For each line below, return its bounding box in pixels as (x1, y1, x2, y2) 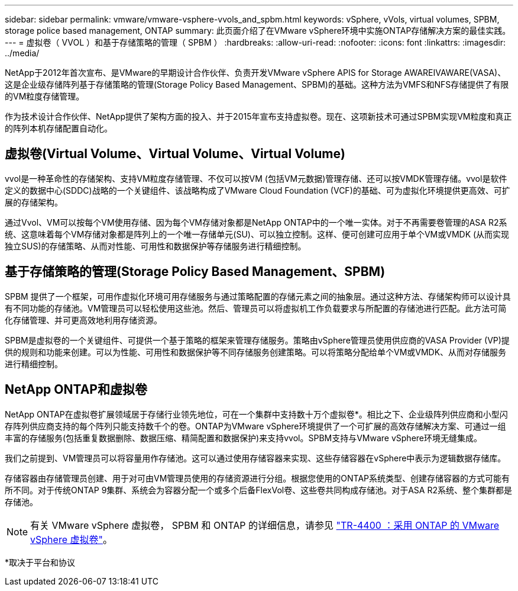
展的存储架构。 (5, 197, 63, 207)
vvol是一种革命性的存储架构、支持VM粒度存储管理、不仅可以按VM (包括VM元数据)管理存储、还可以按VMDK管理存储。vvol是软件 (5, 173, 507, 184)
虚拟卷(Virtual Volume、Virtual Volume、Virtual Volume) (5, 146, 345, 162)
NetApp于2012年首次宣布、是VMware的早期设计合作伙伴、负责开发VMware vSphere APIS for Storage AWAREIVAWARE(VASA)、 (5, 68, 506, 78)
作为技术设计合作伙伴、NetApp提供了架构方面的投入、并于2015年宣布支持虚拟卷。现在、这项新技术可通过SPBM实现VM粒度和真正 (5, 111, 512, 121)
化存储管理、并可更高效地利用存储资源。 (5, 314, 162, 325)
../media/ (5, 48, 40, 58)
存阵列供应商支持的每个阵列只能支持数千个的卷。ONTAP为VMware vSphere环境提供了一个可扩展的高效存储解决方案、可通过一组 (5, 420, 506, 431)
